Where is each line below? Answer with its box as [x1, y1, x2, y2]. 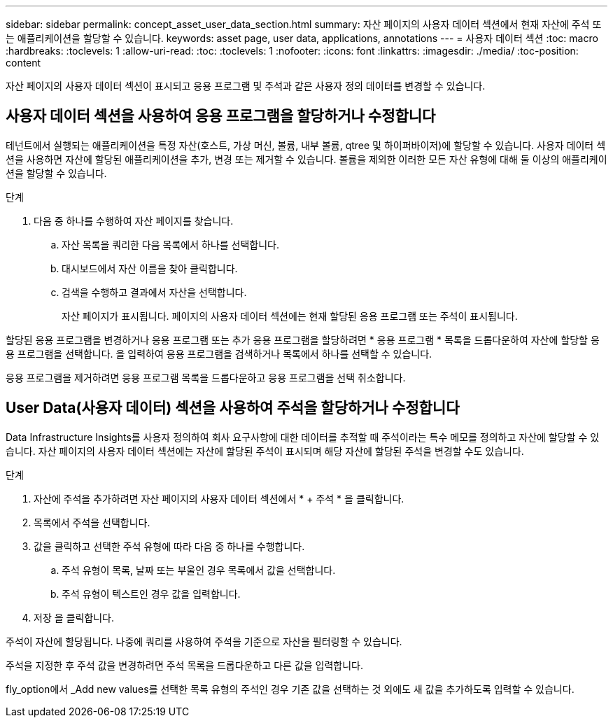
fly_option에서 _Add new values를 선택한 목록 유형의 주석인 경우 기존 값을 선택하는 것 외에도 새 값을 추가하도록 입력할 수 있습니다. [6, 682, 575, 695]
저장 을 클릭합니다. [34, 611, 114, 624]
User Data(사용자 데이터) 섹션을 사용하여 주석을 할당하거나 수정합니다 [6, 399, 460, 417]
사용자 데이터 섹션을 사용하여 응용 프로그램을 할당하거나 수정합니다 [6, 107, 436, 125]
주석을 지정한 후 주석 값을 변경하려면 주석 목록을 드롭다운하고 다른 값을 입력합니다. [6, 659, 364, 671]
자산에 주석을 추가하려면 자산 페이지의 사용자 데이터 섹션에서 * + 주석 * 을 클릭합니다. [34, 492, 404, 505]
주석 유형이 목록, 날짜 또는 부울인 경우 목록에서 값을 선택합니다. [62, 563, 336, 576]
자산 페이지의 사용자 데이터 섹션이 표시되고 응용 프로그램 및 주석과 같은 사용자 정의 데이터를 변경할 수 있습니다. [6, 80, 486, 92]
